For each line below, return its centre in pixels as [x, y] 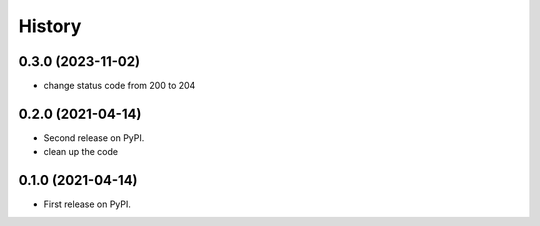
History [50, 26]
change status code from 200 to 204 [119, 86]
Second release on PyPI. [94, 137]
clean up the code [81, 152]
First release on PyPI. [87, 204]
